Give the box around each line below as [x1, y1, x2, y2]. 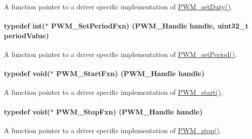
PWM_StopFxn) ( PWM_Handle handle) [56, 106, 203, 116]
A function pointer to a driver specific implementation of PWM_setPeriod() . [4, 49, 237, 59]
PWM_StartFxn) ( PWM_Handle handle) [56, 68, 205, 79]
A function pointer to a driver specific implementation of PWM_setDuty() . [4, 1, 233, 11]
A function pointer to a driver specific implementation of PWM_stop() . [4, 125, 221, 135]
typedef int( [4, 21, 45, 31]
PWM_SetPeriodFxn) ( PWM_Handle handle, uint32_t [51, 21, 249, 31]
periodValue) [4, 30, 49, 40]
